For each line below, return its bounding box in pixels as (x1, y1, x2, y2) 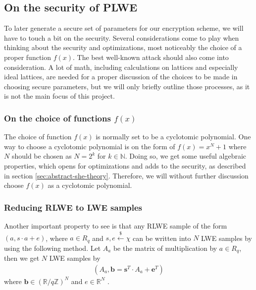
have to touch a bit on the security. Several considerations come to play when (4, 32, 239, 43)
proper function (4, 52, 51, 62)
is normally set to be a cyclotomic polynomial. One (96, 131, 251, 142)
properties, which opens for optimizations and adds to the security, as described (4, 160, 246, 171)
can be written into (133, 232, 191, 243)
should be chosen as (11, 151, 72, 161)
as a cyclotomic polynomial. (48, 180, 132, 190)
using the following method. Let (4, 242, 101, 253)
